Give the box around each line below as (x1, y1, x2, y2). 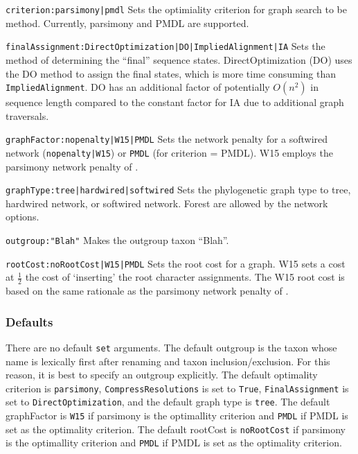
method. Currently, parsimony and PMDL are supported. (6, 15, 249, 30)
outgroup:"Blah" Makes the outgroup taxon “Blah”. (6, 233, 229, 247)
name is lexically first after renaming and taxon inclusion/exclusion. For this (6, 353, 330, 368)
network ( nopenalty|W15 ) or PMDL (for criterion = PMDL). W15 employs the (6, 145, 333, 159)
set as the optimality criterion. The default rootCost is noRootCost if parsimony (6, 421, 346, 436)
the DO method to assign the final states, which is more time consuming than (6, 66, 337, 80)
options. (6, 209, 39, 224)
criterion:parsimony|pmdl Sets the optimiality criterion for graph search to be (6, 2, 347, 16)
